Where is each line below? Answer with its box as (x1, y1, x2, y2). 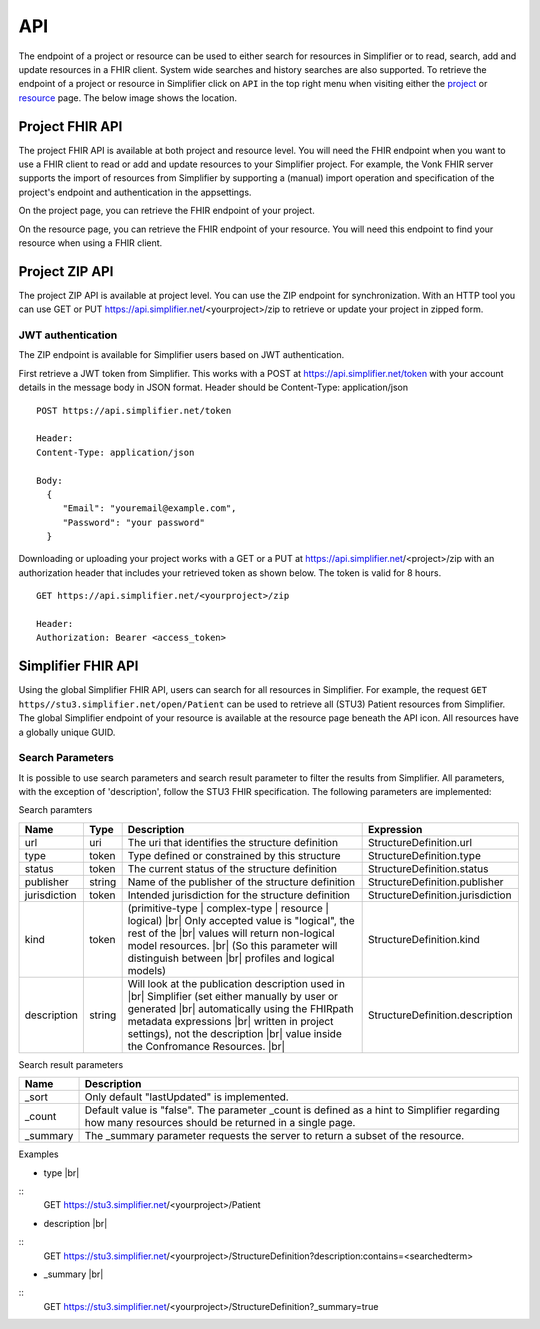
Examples (18, 1148, 59, 1160)
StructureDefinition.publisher (367, 875, 504, 889)
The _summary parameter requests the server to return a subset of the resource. (84, 1129, 465, 1143)
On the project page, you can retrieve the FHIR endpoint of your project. (18, 205, 315, 217)
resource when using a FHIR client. (18, 236, 163, 249)
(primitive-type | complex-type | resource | (127, 901, 330, 915)
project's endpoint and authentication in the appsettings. (18, 186, 252, 198)
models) (127, 963, 167, 977)
